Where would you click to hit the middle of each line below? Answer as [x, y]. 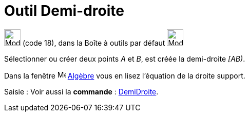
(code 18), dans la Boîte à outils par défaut [94, 43]
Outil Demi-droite [64, 11]
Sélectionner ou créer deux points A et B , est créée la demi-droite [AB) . [125, 59]
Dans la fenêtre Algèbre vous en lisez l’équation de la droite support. [125, 75]
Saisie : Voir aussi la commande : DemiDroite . [81, 91]
